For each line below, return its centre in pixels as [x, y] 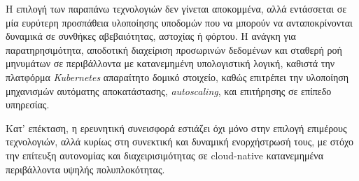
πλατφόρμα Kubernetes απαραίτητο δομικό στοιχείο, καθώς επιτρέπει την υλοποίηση [177, 77]
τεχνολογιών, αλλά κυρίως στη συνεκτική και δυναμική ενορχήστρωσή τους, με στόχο [179, 142]
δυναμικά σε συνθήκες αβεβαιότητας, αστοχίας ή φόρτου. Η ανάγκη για [151, 36]
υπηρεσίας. [28, 104]
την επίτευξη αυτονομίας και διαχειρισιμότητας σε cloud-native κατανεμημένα [165, 155]
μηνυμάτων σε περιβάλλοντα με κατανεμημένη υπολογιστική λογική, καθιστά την [170, 63]
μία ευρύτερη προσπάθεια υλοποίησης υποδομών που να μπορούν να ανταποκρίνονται [179, 22]
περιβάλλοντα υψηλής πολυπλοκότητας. [85, 169]
